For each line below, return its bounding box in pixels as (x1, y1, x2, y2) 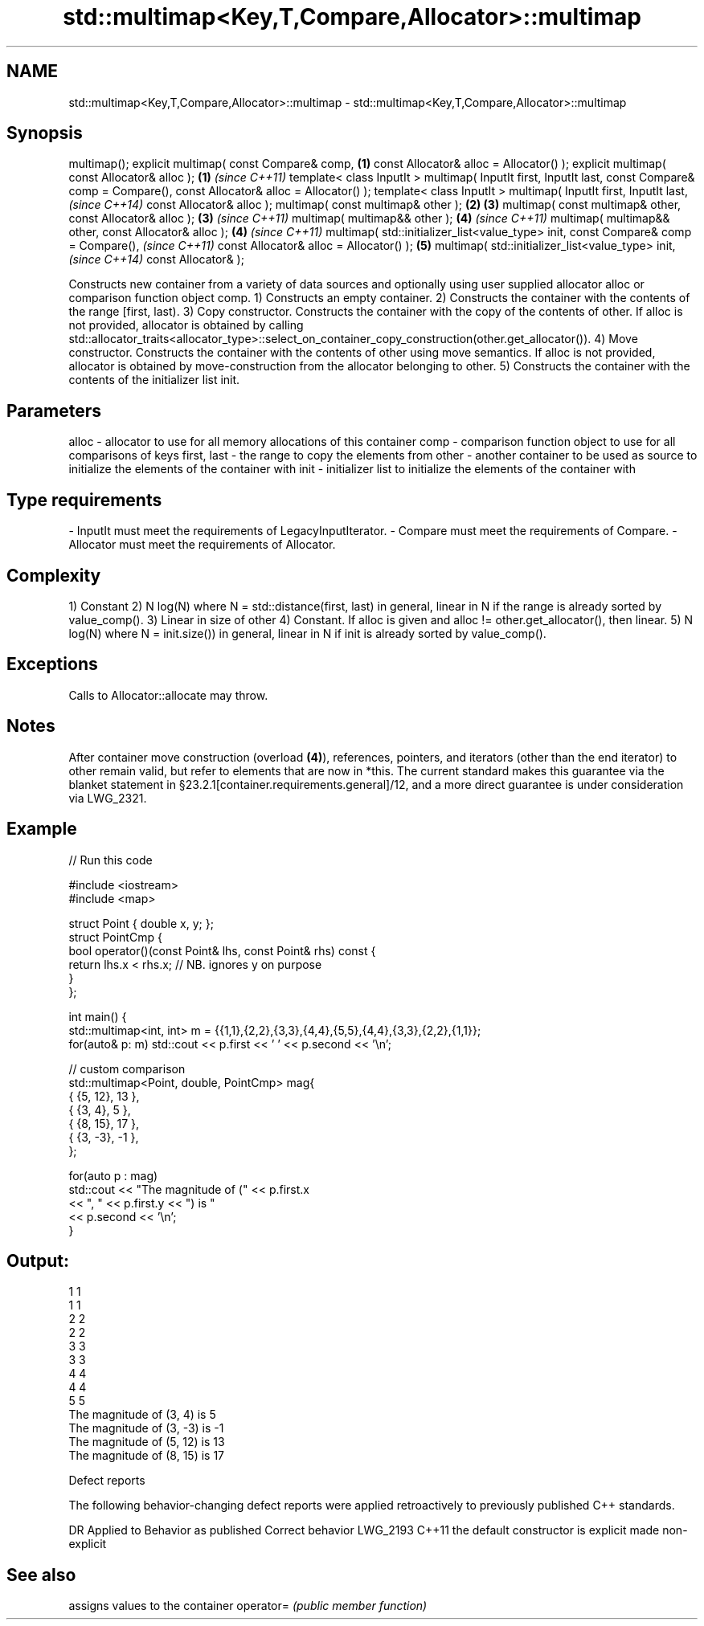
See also (6, 1564, 76, 1585)
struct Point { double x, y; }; (68, 916, 214, 930)
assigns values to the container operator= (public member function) (68, 1599, 428, 1613)
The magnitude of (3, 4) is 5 (68, 1407, 216, 1422)
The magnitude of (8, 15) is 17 (68, 1448, 225, 1463)
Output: (6, 1250, 69, 1271)
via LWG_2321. (68, 791, 147, 805)
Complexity (6, 565, 101, 586)
